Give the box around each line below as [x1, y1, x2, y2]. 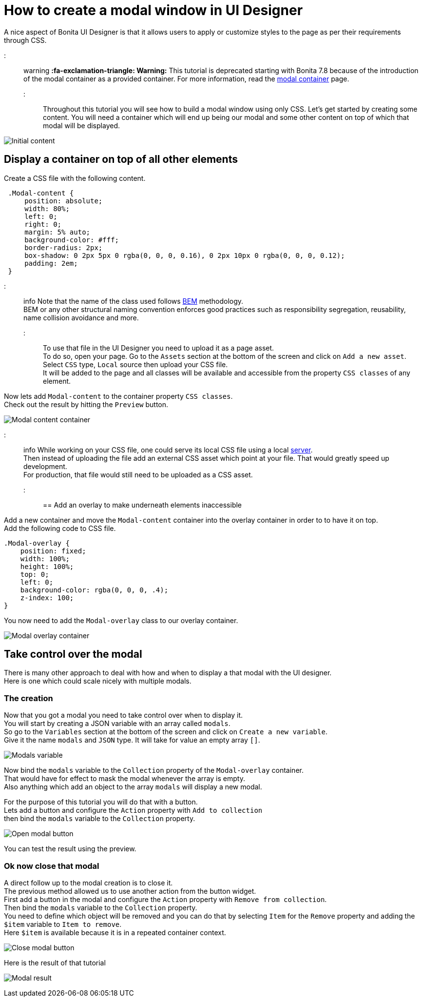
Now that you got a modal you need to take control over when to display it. [4, 711, 243, 720]
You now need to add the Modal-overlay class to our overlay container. [4, 616, 238, 625]
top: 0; [20, 570, 49, 578]
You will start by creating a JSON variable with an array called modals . [4, 719, 230, 728]
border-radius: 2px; [24, 243, 103, 252]
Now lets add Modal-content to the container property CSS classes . [4, 392, 233, 400]
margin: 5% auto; [24, 228, 91, 236]
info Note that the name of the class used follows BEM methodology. [23, 296, 244, 305]
